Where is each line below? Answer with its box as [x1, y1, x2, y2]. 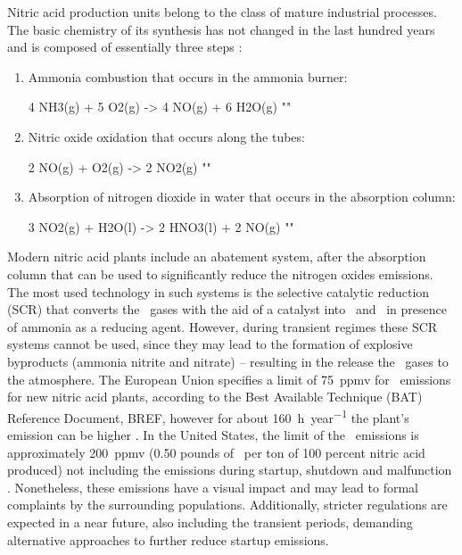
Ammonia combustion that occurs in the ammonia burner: [28, 67, 348, 86]
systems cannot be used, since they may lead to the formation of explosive [7, 335, 413, 353]
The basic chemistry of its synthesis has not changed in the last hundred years [7, 20, 435, 38]
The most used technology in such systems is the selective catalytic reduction [7, 282, 430, 301]
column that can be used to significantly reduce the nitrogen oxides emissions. [7, 264, 433, 283]
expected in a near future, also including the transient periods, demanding [7, 512, 413, 531]
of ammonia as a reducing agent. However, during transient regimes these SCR [7, 317, 438, 335]
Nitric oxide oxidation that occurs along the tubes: [28, 127, 305, 145]
